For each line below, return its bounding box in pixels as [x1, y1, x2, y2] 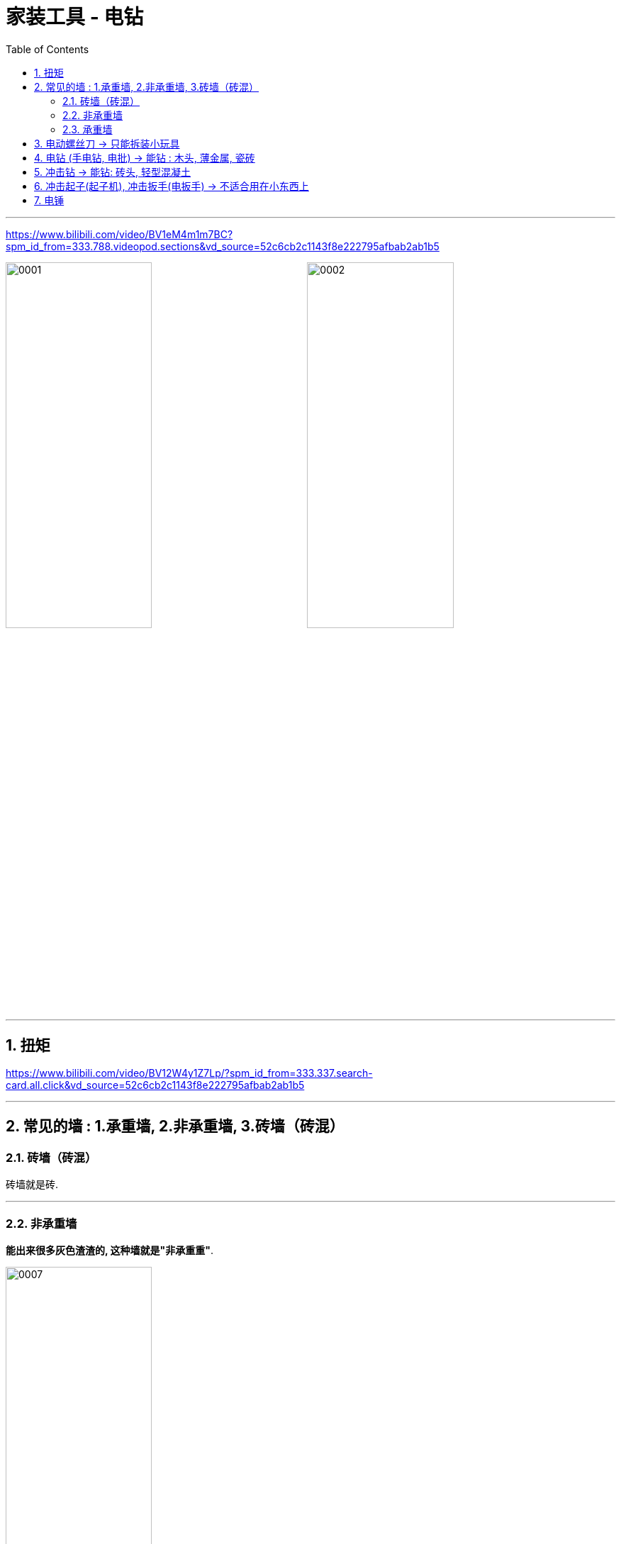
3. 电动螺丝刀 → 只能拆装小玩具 [34, 137, 180, 150]
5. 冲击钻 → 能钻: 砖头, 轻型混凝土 [34, 165, 191, 178]
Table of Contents [6, 43, 89, 55]
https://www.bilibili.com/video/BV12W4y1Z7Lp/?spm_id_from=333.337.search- [6, 1067, 373, 1080]
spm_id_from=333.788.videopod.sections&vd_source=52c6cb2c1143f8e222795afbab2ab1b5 [6, 240, 440, 252]
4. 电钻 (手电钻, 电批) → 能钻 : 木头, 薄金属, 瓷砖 [34, 151, 255, 164]
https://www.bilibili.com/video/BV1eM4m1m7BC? [6, 228, 233, 240]
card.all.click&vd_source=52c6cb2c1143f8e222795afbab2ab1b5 [6, 1079, 305, 1092]
